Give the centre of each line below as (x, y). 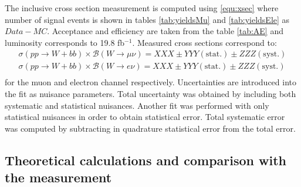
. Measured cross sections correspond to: (204, 42)
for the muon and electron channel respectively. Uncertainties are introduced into (151, 82)
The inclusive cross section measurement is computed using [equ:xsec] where (142, 8)
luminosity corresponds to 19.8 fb (65, 42)
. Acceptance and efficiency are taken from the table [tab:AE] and (165, 31)
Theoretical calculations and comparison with (146, 160)
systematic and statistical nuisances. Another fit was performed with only (137, 105)
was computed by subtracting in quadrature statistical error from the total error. (150, 128)
